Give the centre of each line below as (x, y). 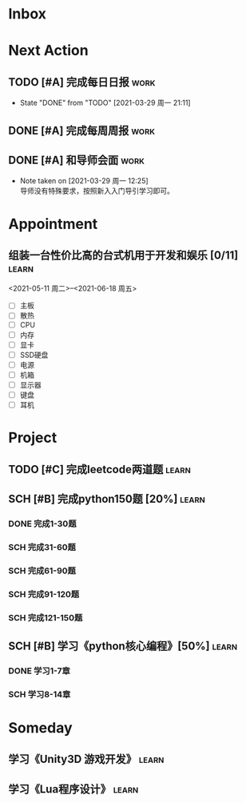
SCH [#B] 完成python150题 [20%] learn (107, 499)
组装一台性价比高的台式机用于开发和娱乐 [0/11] (123, 255)
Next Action (49, 51)
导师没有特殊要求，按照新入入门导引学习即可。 (97, 191)
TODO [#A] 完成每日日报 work (82, 82)
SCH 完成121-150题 (46, 617)
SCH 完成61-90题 (42, 571)
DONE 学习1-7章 (39, 671)
